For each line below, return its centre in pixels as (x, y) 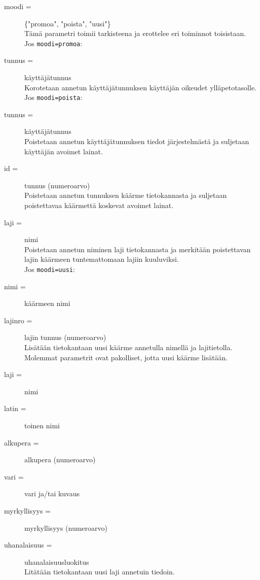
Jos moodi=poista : (53, 97)
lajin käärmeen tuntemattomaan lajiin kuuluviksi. (102, 259)
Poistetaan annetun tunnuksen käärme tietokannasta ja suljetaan (126, 195)
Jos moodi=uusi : (50, 269)
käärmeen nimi (47, 303)
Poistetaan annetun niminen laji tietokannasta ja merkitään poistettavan (138, 249)
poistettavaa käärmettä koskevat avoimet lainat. (99, 205)
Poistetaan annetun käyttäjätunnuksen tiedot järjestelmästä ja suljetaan (137, 141)
